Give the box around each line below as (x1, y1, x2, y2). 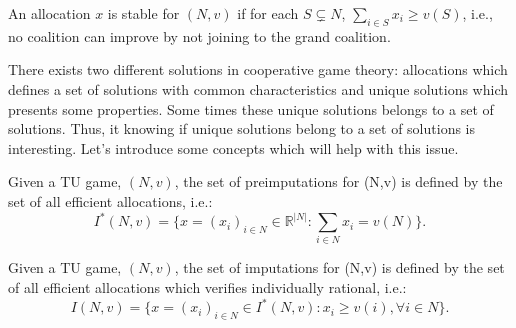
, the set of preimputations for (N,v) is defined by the (174, 171, 503, 192)
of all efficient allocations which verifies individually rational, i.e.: (8, 276, 407, 297)
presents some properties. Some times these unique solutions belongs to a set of (8, 98, 494, 119)
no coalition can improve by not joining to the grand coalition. (8, 25, 391, 46)
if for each (237, 3, 299, 23)
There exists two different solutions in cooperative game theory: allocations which (8, 59, 508, 80)
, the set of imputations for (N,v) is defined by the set (174, 257, 505, 278)
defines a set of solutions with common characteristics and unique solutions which (8, 78, 509, 99)
